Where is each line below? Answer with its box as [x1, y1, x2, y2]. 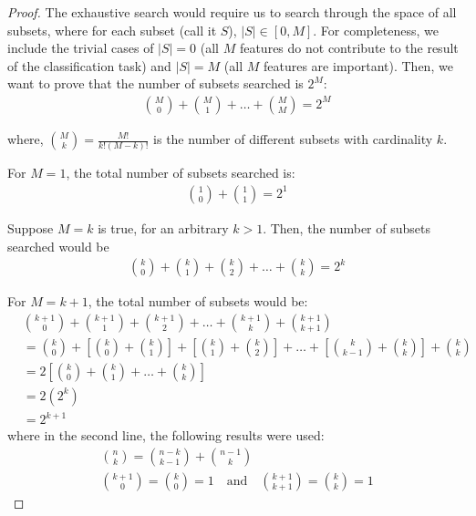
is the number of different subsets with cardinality [153, 129, 433, 148]
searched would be [7, 236, 109, 255]
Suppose [7, 218, 54, 237]
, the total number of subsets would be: [88, 292, 308, 311]
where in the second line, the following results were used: [7, 426, 325, 445]
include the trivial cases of [7, 38, 154, 57]
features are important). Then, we [264, 56, 453, 75]
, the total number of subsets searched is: [66, 163, 295, 182]
